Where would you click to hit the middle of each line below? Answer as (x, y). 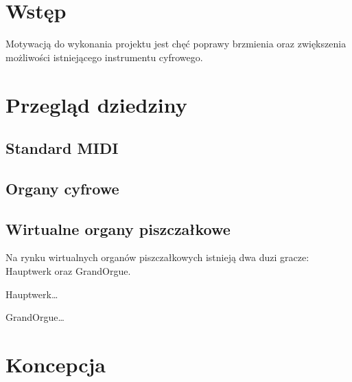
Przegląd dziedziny (96, 104)
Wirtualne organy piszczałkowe (118, 228)
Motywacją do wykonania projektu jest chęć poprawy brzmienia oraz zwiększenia (176, 44)
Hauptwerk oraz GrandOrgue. (68, 271)
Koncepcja (56, 364)
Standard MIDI (62, 148)
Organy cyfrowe (62, 188)
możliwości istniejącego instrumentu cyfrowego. (104, 57)
